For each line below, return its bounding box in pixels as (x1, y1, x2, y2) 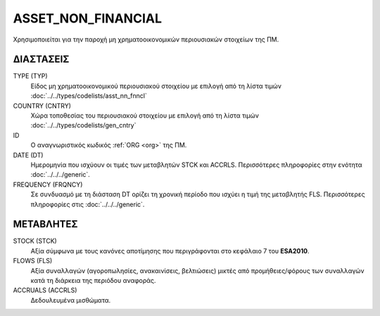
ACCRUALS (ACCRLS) (13, 286, 77, 295)
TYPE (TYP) (13, 72, 49, 80)
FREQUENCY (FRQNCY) (13, 180, 83, 189)
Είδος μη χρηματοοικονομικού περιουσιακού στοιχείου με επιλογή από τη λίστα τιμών (30, 82, 281, 90)
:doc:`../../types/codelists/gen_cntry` (30, 121, 137, 129)
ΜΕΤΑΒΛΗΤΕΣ (13, 218, 78, 230)
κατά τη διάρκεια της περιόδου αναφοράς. (30, 277, 156, 284)
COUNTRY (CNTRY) (13, 101, 72, 110)
